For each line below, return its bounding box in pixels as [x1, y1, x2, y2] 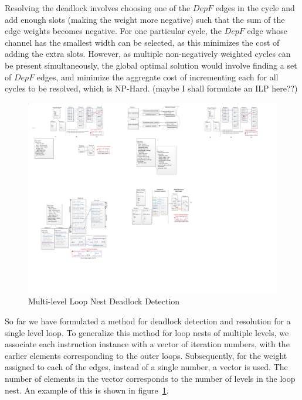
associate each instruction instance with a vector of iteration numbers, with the [5, 338, 290, 350]
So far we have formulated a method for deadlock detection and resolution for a [5, 314, 291, 327]
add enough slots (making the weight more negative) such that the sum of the [5, 13, 285, 25]
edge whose [247, 25, 287, 37]
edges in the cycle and [215, 2, 295, 13]
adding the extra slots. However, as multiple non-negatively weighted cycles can [5, 48, 291, 60]
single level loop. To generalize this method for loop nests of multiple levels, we [5, 326, 289, 338]
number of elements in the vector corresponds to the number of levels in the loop [5, 372, 296, 384]
